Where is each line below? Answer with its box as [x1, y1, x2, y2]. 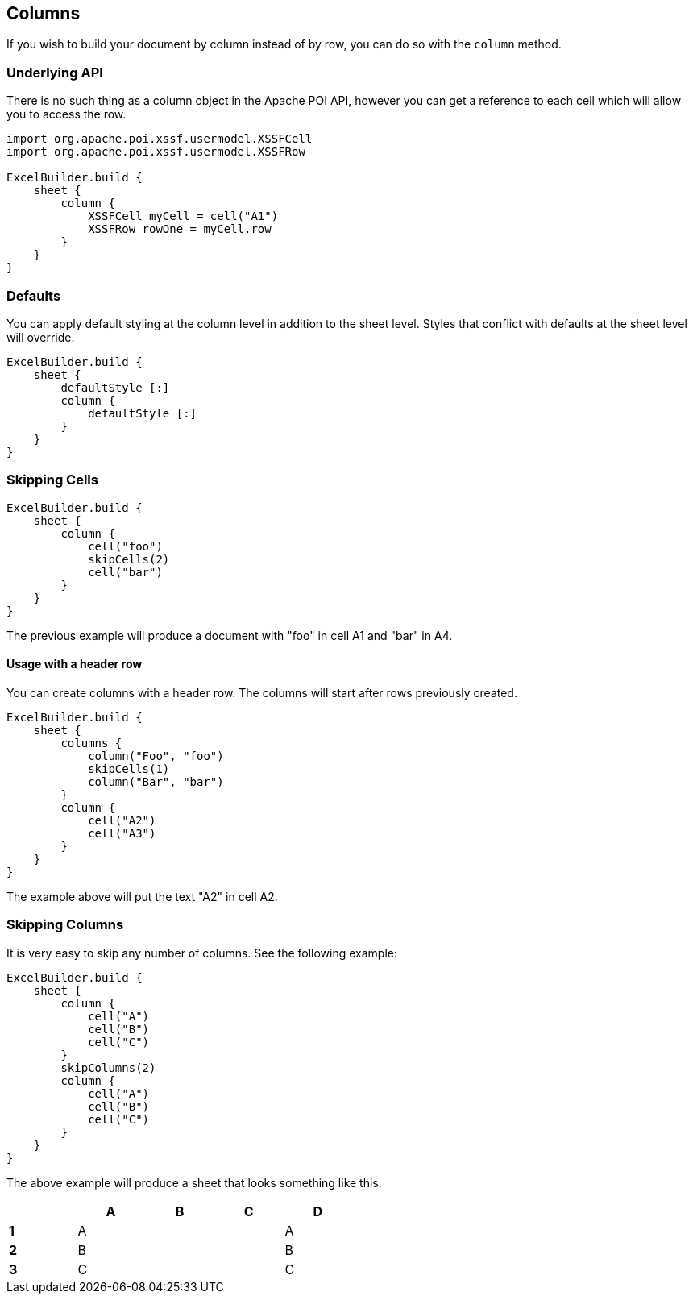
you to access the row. [6, 107, 127, 122]
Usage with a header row [6, 657, 143, 671]
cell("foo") [88, 539, 163, 553]
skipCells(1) [88, 762, 170, 775]
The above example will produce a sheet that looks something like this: [6, 1175, 382, 1190]
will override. [6, 330, 75, 344]
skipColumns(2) [60, 1061, 156, 1074]
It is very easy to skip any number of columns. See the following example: [6, 945, 398, 960]
